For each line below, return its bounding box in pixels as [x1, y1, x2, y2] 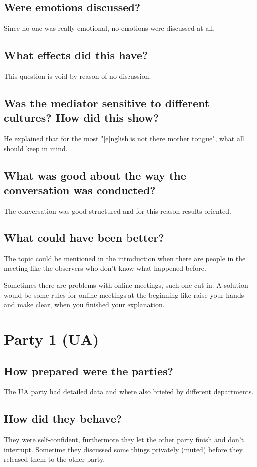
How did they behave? [4, 411, 122, 426]
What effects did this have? [4, 47, 148, 63]
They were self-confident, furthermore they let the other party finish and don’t [4, 434, 244, 445]
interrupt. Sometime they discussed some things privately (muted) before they [4, 444, 243, 454]
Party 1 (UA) [4, 328, 99, 349]
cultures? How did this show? [4, 110, 159, 125]
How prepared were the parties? [4, 363, 173, 378]
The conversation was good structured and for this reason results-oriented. [4, 205, 231, 216]
